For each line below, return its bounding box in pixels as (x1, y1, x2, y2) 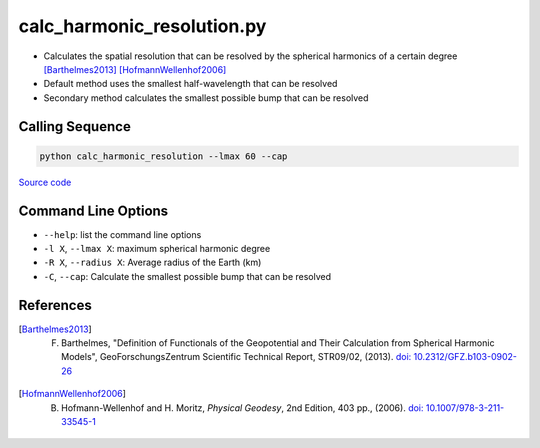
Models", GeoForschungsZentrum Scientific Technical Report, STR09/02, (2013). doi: (61, 351, 412, 363)
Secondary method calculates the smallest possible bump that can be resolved (43, 91, 369, 104)
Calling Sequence (18, 118, 132, 135)
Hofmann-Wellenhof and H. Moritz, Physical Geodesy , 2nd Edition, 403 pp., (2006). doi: (61, 401, 424, 414)
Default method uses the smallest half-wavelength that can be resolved (43, 78, 338, 90)
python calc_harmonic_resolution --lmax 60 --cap (39, 150, 288, 162)
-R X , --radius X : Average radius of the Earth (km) (43, 256, 262, 269)
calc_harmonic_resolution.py (18, 15, 267, 37)
